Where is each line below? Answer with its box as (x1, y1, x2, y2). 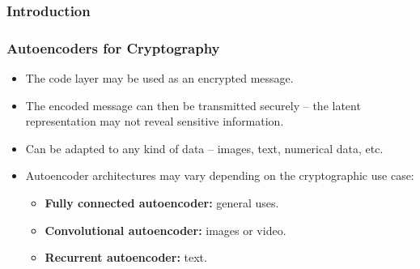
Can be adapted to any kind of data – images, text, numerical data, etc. (25, 139, 384, 156)
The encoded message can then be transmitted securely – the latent (25, 96, 361, 113)
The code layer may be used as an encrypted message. (25, 70, 294, 87)
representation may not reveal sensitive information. (25, 113, 284, 130)
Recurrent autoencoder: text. (45, 249, 207, 266)
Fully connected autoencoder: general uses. (45, 194, 279, 211)
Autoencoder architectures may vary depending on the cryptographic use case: (25, 167, 414, 184)
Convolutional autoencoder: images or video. (45, 221, 286, 238)
